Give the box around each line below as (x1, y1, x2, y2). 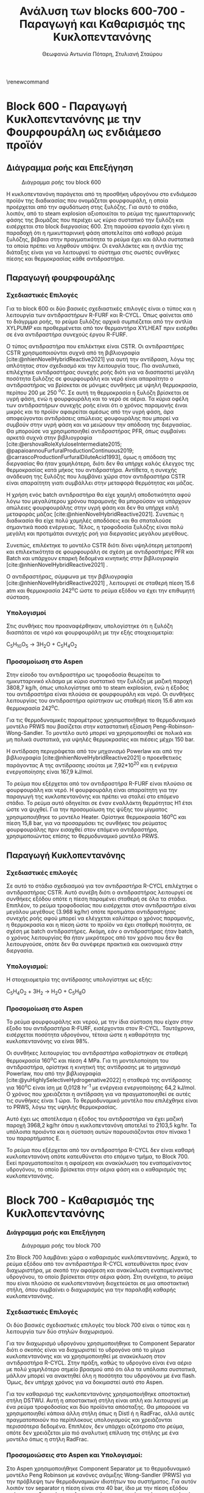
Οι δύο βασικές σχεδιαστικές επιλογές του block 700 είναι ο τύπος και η (6, 1321, 190, 1329)
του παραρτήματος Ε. (6, 1134, 61, 1142)
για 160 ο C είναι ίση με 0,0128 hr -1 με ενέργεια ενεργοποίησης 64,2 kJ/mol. (6, 1083, 196, 1091)
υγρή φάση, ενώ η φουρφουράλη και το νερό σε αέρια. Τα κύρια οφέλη (6, 395, 189, 402)
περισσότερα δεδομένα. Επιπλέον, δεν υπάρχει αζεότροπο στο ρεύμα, (6, 1423, 185, 1430)
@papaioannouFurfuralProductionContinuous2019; (6, 447, 134, 454)
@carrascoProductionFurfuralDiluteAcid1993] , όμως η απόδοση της (6, 454, 177, 461)
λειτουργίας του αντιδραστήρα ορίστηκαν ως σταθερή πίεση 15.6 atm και (6, 697, 194, 704)
